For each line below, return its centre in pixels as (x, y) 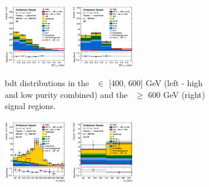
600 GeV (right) (177, 94)
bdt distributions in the (47, 83)
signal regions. (30, 106)
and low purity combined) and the (66, 94)
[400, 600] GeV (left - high (156, 83)
